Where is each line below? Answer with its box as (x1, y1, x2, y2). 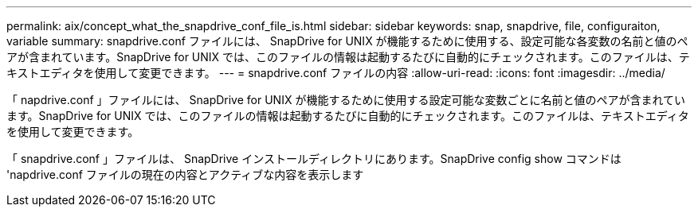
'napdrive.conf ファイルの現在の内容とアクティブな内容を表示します (6, 168, 364, 181)
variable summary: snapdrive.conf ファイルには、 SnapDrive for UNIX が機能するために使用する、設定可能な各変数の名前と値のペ (6, 34, 688, 48)
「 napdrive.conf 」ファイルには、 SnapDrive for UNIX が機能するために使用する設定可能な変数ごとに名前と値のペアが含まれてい (6, 93, 685, 106)
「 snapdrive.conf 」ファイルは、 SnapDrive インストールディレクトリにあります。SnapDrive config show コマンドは (6, 152, 622, 165)
